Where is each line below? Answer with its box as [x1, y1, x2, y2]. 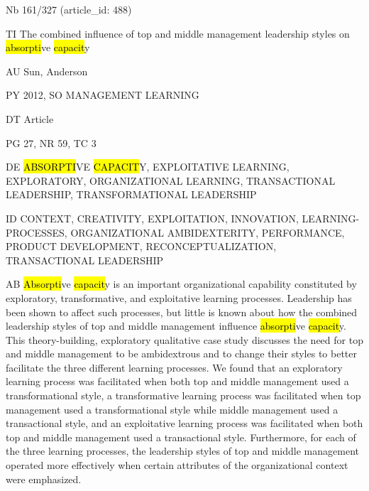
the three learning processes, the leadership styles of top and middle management [6, 443, 359, 458]
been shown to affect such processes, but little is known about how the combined [6, 304, 358, 319]
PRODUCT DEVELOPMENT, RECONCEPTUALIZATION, [6, 239, 277, 254]
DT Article [6, 111, 54, 126]
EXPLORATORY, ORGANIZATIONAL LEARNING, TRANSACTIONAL [6, 173, 336, 188]
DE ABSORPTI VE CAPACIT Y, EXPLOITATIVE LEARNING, [6, 159, 290, 174]
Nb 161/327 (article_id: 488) [6, 2, 132, 16]
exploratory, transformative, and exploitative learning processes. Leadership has [6, 290, 352, 305]
